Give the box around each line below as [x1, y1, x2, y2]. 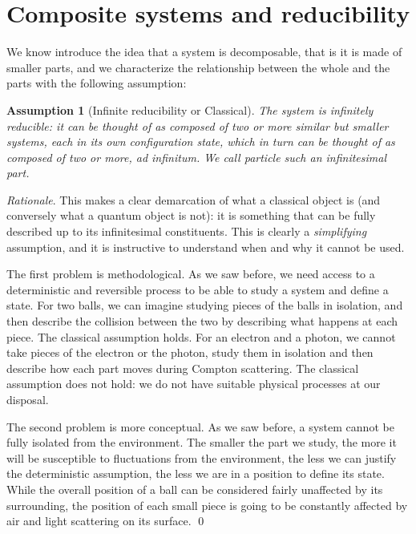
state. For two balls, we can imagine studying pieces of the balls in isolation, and [6, 297, 403, 314]
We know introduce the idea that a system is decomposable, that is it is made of [6, 43, 402, 60]
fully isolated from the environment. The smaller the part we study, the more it [6, 434, 397, 451]
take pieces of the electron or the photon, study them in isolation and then [6, 344, 374, 361]
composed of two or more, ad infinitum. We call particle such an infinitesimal [6, 148, 387, 165]
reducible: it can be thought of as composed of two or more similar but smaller [6, 117, 389, 134]
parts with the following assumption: [6, 75, 187, 91]
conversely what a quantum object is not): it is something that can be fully [6, 207, 376, 224]
